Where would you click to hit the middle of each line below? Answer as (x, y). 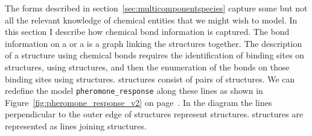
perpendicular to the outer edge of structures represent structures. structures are (154, 114)
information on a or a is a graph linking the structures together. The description (154, 43)
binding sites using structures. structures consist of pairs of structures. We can (150, 79)
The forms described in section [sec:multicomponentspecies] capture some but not (156, 8)
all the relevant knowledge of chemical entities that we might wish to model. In (151, 20)
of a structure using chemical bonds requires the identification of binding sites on (155, 55)
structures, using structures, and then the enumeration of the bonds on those (147, 66)
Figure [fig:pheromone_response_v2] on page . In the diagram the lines (138, 102)
